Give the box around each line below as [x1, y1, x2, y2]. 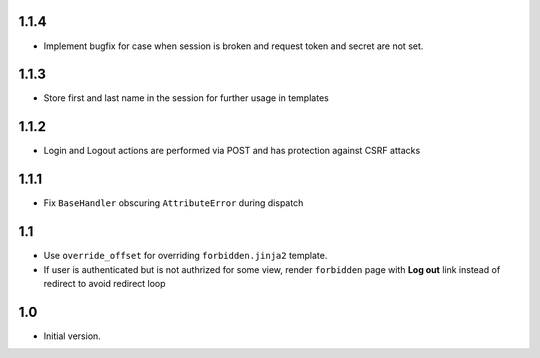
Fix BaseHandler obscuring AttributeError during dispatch [43, 197, 304, 209]
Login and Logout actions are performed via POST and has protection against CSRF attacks [43, 145, 421, 157]
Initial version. [43, 330, 102, 342]
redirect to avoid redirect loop [43, 277, 166, 289]
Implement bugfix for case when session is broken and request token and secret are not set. [43, 40, 424, 52]
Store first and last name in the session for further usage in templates [43, 92, 329, 104]
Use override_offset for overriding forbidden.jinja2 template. [43, 250, 328, 262]
